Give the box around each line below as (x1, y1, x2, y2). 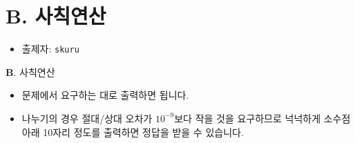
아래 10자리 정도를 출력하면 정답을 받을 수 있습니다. (21, 124, 244, 139)
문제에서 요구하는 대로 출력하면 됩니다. (21, 88, 189, 102)
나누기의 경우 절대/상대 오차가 (21, 111, 153, 125)
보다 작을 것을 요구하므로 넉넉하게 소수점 (174, 111, 351, 125)
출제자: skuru (21, 41, 79, 56)
